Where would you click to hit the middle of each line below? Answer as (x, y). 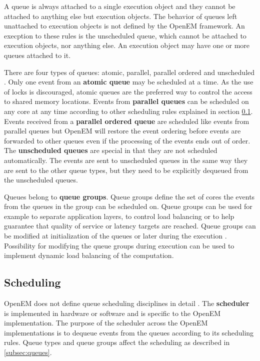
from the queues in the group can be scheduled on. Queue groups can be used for (128, 206)
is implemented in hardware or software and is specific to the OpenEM (112, 313)
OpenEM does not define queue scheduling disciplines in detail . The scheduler (127, 303)
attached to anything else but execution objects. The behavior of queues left (121, 16)
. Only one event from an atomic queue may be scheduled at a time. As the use (129, 82)
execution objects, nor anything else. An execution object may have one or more (127, 45)
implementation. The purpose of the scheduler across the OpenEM (106, 323)
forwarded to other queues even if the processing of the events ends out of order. (127, 140)
